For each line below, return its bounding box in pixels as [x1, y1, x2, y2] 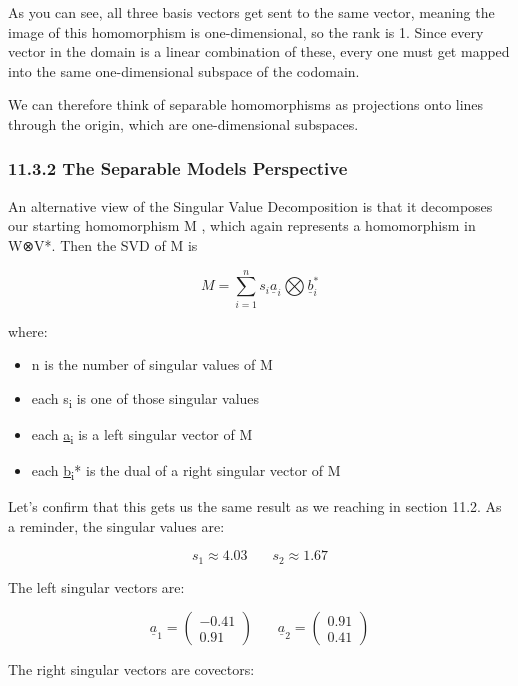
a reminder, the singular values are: [8, 515, 225, 536]
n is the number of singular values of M [31, 354, 273, 375]
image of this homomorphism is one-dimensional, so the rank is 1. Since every [8, 21, 484, 42]
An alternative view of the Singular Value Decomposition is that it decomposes [8, 195, 493, 216]
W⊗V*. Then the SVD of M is [8, 234, 198, 255]
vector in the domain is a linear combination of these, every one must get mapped [8, 41, 510, 62]
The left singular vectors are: [8, 576, 185, 597]
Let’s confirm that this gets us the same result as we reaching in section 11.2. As [8, 496, 502, 517]
